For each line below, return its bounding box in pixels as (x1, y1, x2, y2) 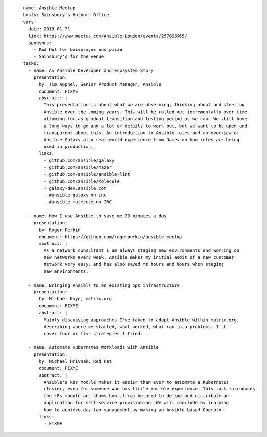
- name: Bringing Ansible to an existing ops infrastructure (28, 282, 180, 288)
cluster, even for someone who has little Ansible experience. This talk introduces (44, 386, 256, 392)
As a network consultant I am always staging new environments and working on (44, 247, 240, 253)
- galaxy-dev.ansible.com (44, 186, 107, 191)
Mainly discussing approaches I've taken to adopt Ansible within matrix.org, (44, 317, 240, 323)
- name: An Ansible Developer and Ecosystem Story (28, 67, 154, 73)
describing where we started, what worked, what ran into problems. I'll (44, 324, 227, 329)
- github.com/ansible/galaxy (44, 157, 115, 163)
